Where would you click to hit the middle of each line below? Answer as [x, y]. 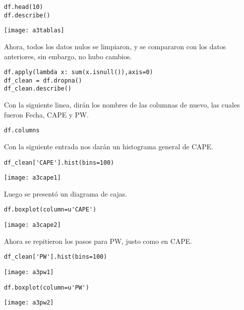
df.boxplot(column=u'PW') [47, 287]
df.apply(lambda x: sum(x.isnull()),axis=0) [79, 72]
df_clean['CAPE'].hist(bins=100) [59, 162]
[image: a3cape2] [32, 225]
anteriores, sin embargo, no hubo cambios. [68, 56]
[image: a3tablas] [34, 31]
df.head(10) [24, 7]
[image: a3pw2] [29, 303]
